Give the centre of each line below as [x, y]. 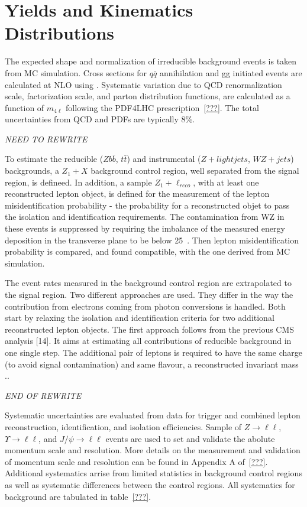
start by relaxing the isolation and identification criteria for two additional [140, 318]
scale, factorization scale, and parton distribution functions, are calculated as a [148, 96]
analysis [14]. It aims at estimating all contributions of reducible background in [148, 341]
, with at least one [226, 182]
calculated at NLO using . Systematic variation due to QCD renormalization [143, 84]
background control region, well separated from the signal [195, 170]
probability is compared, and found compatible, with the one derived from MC [148, 251]
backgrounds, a [32, 170]
